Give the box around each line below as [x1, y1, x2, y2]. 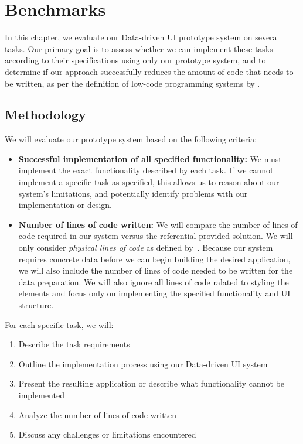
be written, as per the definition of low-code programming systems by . [5, 77, 260, 89]
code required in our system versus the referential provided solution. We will [18, 230, 293, 242]
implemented [18, 388, 64, 401]
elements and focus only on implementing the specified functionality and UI [18, 287, 291, 299]
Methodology [5, 105, 86, 124]
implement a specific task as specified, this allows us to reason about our [18, 176, 280, 188]
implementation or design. [18, 199, 112, 211]
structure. [18, 299, 54, 311]
